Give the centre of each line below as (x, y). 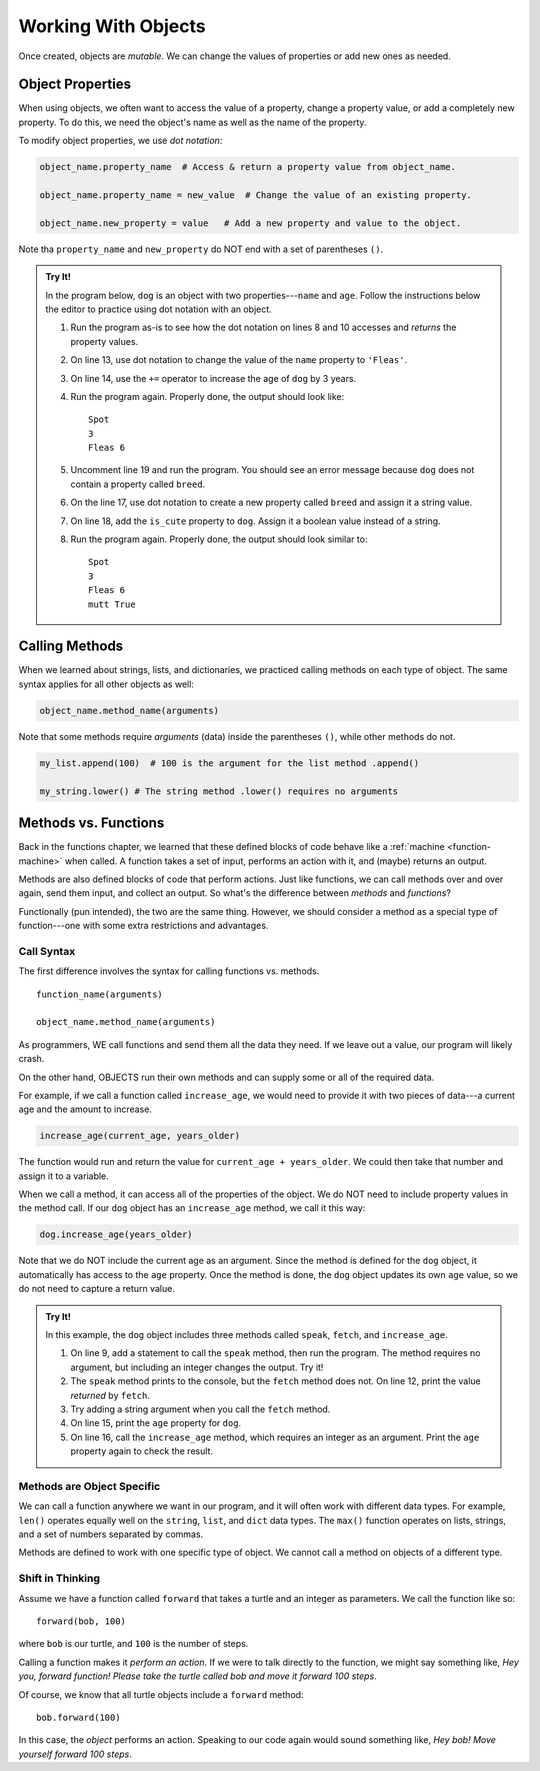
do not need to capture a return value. (96, 1289)
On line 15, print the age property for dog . (156, 1423)
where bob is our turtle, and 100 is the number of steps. (133, 1644)
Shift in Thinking (59, 1578)
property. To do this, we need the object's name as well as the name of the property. (192, 122)
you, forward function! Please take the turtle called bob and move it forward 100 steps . (197, 1676)
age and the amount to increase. (85, 1109)
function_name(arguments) (100, 994)
